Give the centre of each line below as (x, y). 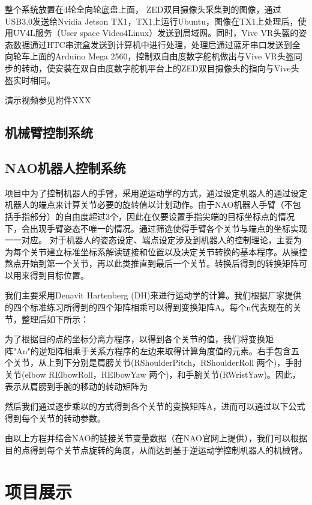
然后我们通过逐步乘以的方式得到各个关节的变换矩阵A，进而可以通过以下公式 (155, 406)
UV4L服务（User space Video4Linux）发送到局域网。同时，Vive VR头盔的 (156, 33)
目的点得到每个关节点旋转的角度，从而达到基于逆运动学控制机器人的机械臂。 (156, 450)
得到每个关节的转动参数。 (55, 418)
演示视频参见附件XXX (48, 100)
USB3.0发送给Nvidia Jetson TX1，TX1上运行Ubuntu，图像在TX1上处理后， (151, 21)
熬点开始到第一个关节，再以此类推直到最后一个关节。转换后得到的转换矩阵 (152, 263)
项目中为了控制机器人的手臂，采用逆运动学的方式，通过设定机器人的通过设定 (156, 192)
